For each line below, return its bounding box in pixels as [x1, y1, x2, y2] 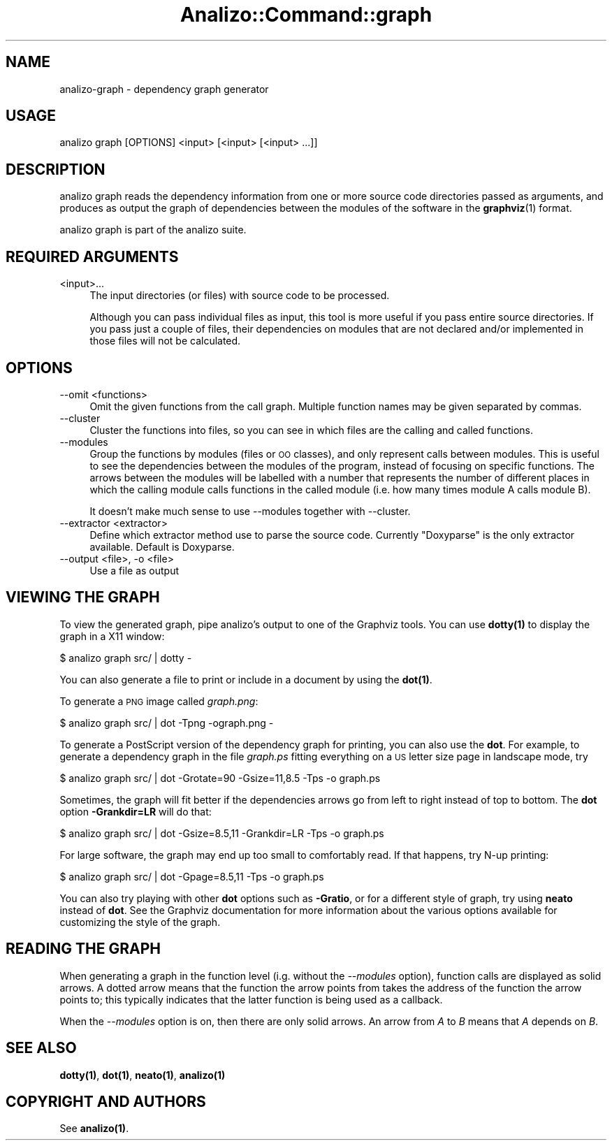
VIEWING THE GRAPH [6, 588, 160, 607]
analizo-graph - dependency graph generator [59, 82, 269, 95]
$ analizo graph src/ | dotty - [59, 651, 192, 664]
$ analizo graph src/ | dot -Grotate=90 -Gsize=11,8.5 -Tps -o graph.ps [59, 771, 381, 784]
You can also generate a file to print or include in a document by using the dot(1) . [59, 673, 432, 686]
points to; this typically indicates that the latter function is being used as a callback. [59, 993, 443, 1006]
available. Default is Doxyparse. [89, 540, 235, 553]
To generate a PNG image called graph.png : [59, 695, 258, 707]
